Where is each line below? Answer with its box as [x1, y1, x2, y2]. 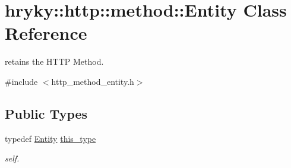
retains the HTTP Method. [5, 55, 104, 68]
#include [5, 75, 38, 87]
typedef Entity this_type [5, 132, 96, 144]
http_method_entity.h [51, 75, 134, 87]
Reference [5, 21, 87, 45]
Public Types [5, 104, 88, 122]
